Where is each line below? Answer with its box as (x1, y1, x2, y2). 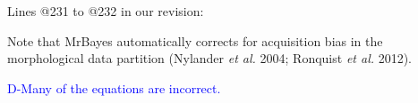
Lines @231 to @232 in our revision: (7, 2, 204, 20)
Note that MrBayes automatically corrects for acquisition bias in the (7, 31, 383, 50)
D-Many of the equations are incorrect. (7, 78, 221, 97)
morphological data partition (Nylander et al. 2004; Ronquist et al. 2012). (7, 49, 413, 67)
